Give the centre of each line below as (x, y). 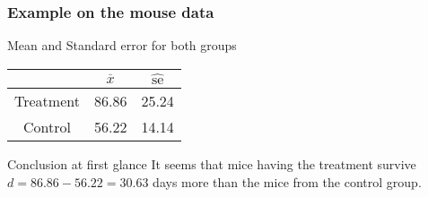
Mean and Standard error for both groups (122, 45)
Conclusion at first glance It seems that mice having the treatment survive (212, 164)
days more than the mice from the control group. (287, 181)
